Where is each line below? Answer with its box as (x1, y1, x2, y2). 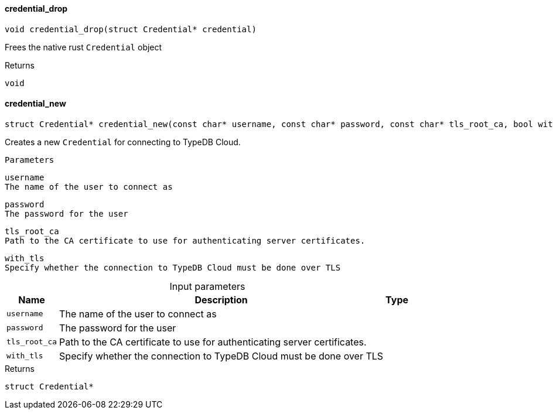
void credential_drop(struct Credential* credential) (5, 24, 257, 34)
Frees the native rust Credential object (5, 42, 162, 52)
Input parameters (169, 280, 245, 292)
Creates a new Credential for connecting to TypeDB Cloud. (5, 136, 241, 147)
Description (194, 293, 248, 306)
